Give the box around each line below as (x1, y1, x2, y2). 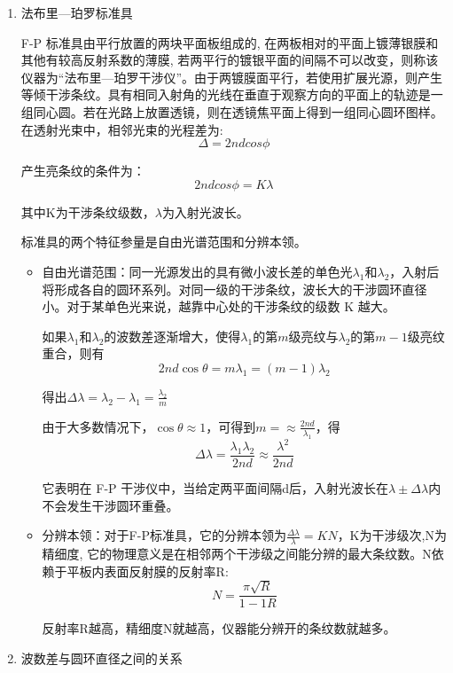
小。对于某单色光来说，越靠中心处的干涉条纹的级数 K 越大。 (42, 297, 395, 316)
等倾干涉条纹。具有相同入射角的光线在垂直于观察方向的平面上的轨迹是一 (20, 85, 443, 104)
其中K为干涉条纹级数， (20, 202, 155, 221)
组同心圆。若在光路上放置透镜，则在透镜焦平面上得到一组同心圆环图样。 (20, 102, 443, 121)
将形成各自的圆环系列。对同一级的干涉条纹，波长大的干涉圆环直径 (42, 279, 427, 298)
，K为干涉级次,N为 (337, 526, 447, 544)
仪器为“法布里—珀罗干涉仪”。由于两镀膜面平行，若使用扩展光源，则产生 (20, 67, 443, 86)
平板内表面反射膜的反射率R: (66, 561, 229, 580)
